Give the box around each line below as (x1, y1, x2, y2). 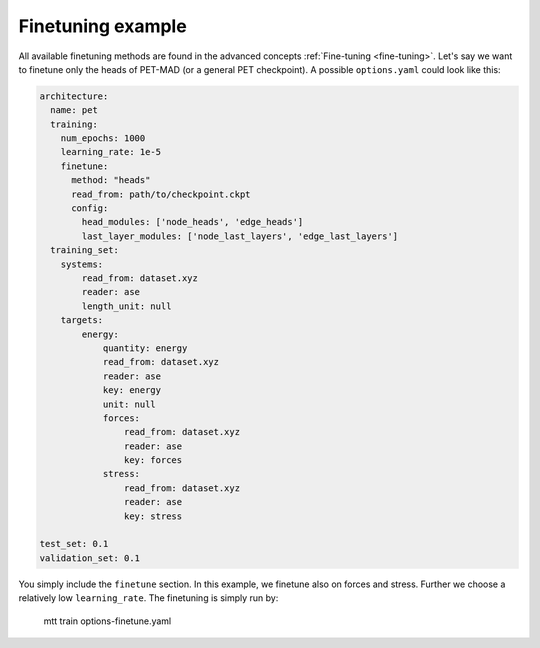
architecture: (39, 90, 109, 102)
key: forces (123, 455, 183, 466)
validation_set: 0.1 (39, 552, 140, 564)
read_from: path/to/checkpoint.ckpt (71, 188, 251, 200)
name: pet (50, 105, 99, 116)
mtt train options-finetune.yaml (43, 615, 172, 627)
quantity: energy (102, 342, 188, 354)
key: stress (123, 510, 183, 522)
